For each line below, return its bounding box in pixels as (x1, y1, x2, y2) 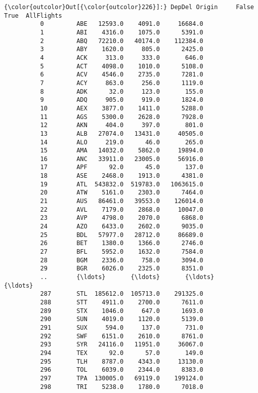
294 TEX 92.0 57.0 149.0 (40, 349, 203, 357)
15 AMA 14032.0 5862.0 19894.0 (40, 147, 203, 154)
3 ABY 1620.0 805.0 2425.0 (40, 46, 203, 53)
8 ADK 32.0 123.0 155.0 (40, 88, 203, 95)
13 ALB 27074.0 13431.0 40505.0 (40, 130, 203, 137)
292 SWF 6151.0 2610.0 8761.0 (40, 332, 203, 340)
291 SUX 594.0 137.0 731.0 (40, 324, 203, 331)
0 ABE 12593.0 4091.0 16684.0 (40, 20, 203, 28)
